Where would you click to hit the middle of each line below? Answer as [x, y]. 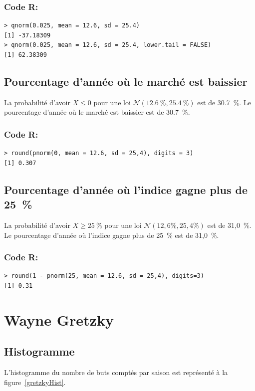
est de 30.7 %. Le [224, 102]
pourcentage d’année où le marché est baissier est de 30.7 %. [97, 112]
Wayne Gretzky [59, 319]
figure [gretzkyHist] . [35, 382]
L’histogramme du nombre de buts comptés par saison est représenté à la [116, 372]
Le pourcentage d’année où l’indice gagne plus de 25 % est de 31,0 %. [112, 235]
